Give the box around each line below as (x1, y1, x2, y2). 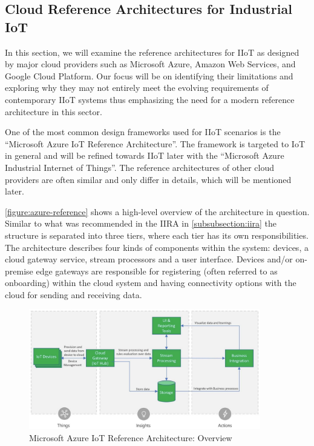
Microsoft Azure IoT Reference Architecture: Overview (29, 431, 232, 444)
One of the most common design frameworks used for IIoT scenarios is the (5, 125, 281, 138)
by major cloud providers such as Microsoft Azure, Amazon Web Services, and (5, 58, 296, 70)
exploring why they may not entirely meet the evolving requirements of (5, 81, 269, 94)
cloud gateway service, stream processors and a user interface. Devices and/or (5, 253, 293, 265)
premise (5, 264, 33, 277)
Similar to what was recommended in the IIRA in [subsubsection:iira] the (5, 217, 277, 230)
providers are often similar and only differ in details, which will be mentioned (5, 173, 292, 185)
